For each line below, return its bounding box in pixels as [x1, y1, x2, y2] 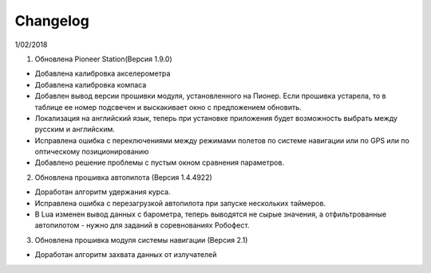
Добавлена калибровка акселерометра [34, 68, 171, 79]
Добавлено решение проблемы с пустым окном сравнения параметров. [34, 158, 285, 167]
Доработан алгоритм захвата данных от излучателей [34, 250, 217, 259]
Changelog [14, 12, 89, 29]
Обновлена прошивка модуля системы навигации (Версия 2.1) [34, 235, 248, 244]
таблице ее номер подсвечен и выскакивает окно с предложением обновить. [34, 102, 302, 111]
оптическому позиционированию [34, 147, 149, 157]
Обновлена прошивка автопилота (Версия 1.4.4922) [34, 172, 213, 182]
